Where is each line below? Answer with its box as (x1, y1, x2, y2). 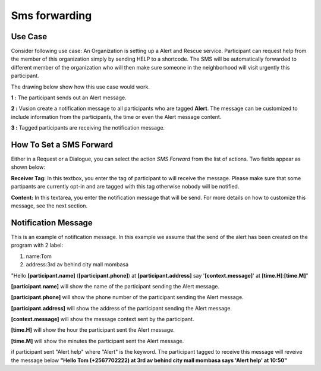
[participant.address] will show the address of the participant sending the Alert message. (11, 304, 232, 312)
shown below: (11, 164, 46, 171)
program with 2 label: (11, 241, 64, 249)
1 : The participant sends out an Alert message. (11, 94, 127, 101)
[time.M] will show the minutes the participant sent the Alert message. (11, 337, 184, 344)
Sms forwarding (11, 9, 92, 22)
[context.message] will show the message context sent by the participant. (11, 316, 194, 323)
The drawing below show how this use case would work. (11, 83, 150, 90)
